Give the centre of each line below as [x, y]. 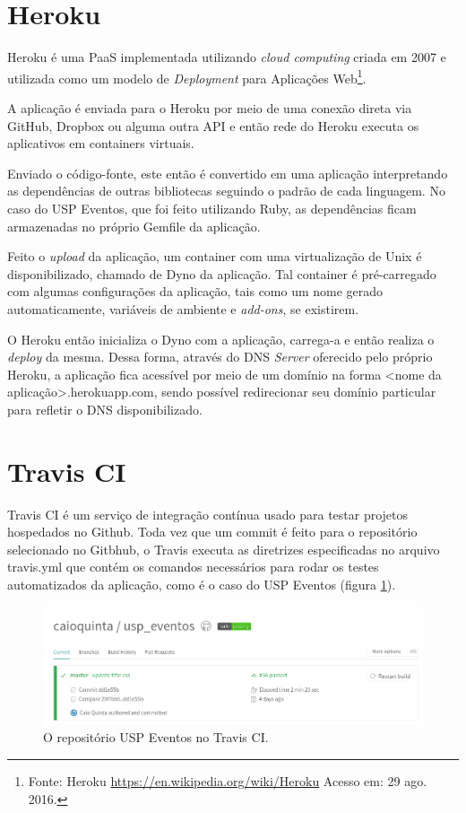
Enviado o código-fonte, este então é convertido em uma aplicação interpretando [228, 173]
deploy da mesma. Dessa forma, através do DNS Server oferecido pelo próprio [220, 357]
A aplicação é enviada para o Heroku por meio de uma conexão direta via [210, 107]
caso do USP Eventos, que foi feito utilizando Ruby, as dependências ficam [212, 208]
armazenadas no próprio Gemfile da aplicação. [134, 226]
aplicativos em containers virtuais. [101, 143]
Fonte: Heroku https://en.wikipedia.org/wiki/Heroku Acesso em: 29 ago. [228, 780]
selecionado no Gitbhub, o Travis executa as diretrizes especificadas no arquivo [224, 549]
